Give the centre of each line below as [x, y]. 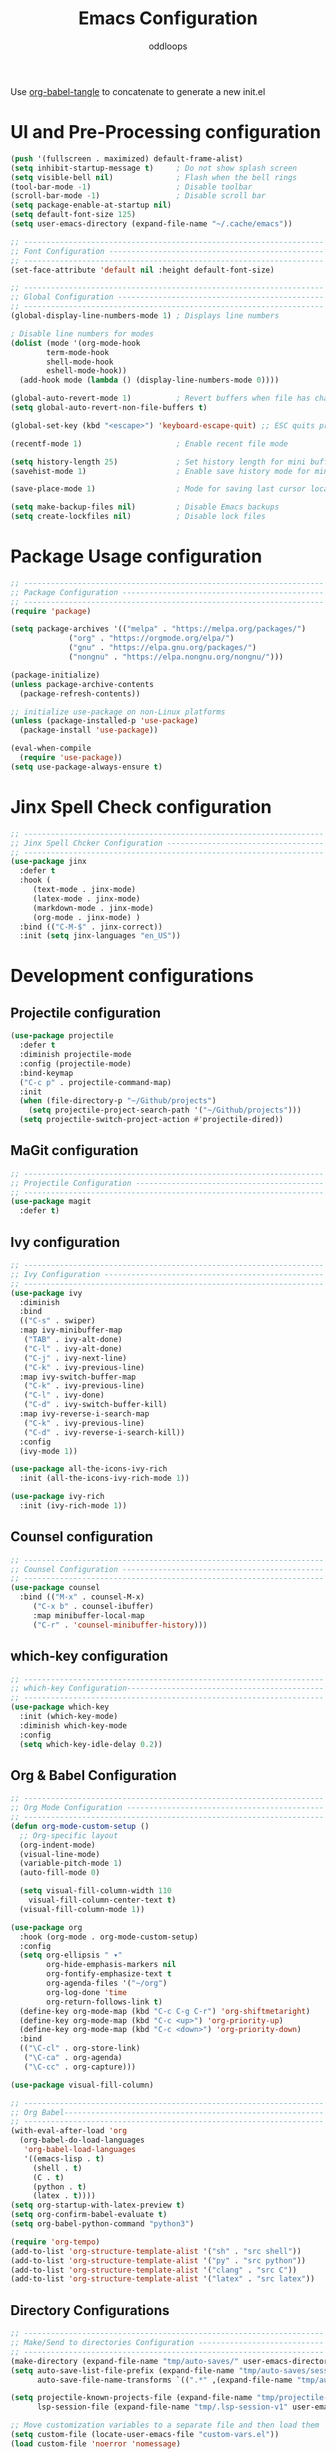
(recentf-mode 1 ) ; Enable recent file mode [149, 443]
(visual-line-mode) [60, 1854]
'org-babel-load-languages [80, 2150]
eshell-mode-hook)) [87, 371]
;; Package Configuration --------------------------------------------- [167, 592]
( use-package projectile [62, 1036]
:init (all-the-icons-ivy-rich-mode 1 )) [104, 1478]
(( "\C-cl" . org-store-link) [80, 2048]
